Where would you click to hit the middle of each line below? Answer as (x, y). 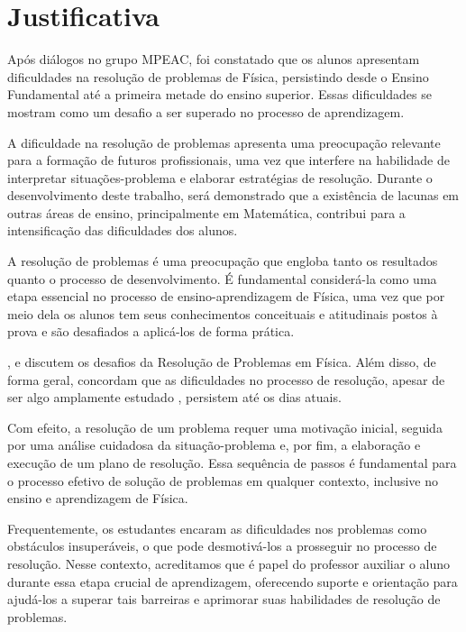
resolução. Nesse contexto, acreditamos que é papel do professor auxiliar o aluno (229, 563)
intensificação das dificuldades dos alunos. (123, 230)
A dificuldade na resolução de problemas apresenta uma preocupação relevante (224, 142)
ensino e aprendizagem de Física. (98, 498)
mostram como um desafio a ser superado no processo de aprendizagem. (206, 111)
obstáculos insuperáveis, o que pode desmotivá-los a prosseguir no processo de (222, 546)
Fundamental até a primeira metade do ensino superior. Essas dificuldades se (219, 94)
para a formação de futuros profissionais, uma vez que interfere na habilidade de (228, 160)
